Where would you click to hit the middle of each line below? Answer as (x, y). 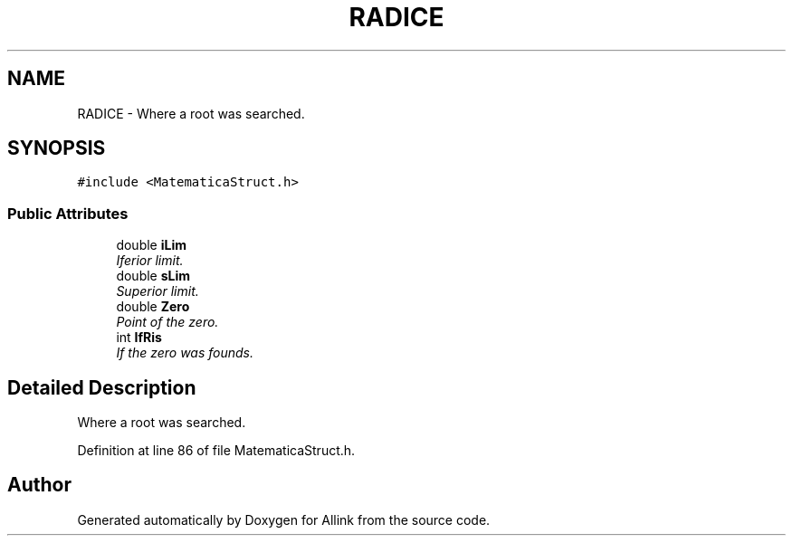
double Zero (153, 307)
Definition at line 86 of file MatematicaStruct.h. (216, 451)
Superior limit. (158, 291)
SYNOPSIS (57, 148)
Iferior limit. (150, 261)
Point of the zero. (167, 322)
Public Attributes (68, 213)
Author (39, 485)
